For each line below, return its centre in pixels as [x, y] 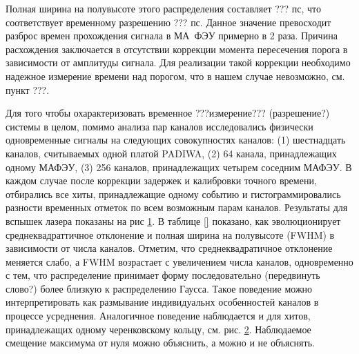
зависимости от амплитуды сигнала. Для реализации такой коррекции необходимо [178, 62]
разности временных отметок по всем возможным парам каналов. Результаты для [177, 207]
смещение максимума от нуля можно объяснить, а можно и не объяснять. [160, 343]
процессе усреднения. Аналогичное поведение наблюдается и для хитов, [158, 316]
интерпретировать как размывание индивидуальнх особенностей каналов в [162, 302]
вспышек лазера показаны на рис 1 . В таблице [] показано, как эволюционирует [173, 220]
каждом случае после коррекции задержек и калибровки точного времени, [161, 180]
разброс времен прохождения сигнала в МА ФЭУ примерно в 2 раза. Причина [172, 36]
